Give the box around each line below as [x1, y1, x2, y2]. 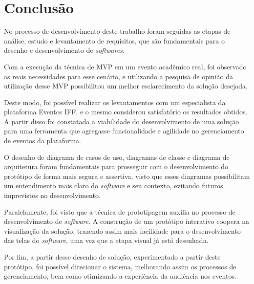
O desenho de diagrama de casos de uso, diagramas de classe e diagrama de [4, 152, 230, 162]
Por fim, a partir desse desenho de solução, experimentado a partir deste [4, 252, 221, 262]
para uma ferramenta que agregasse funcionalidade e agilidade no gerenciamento [4, 126, 244, 136]
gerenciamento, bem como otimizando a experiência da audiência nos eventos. [4, 271, 236, 281]
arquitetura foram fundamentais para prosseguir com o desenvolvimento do [4, 161, 229, 172]
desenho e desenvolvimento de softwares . [4, 45, 125, 55]
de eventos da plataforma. [4, 135, 82, 146]
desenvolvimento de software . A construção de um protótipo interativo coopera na [4, 216, 250, 226]
